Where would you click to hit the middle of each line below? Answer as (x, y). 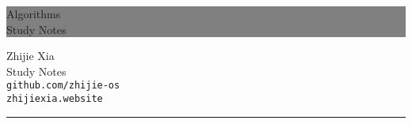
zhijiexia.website (55, 99)
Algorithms (34, 13)
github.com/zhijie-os (63, 86)
